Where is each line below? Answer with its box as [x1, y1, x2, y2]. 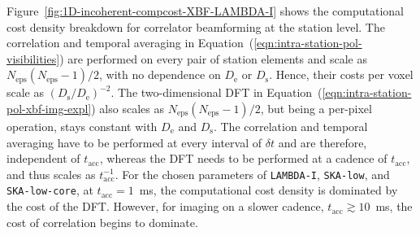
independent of [6, 150, 80, 167]
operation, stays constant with [6, 117, 158, 134]
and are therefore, [278, 133, 367, 151]
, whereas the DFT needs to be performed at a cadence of [99, 150, 388, 167]
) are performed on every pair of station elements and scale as [59, 50, 367, 67]
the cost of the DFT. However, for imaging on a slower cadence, [6, 198, 324, 215]
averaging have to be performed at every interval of [6, 133, 262, 151]
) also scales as [91, 99, 164, 116]
